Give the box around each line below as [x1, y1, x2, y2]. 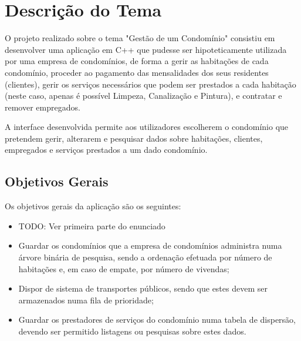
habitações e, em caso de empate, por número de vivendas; [18, 262, 229, 275]
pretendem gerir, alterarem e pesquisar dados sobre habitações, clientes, [5, 132, 263, 144]
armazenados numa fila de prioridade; [18, 293, 154, 306]
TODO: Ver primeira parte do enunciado [18, 219, 165, 232]
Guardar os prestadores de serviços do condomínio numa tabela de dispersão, [18, 313, 296, 326]
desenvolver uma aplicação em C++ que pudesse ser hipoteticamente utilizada [5, 43, 287, 55]
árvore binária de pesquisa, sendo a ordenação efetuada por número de [18, 251, 272, 263]
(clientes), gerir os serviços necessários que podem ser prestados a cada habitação [5, 78, 296, 90]
